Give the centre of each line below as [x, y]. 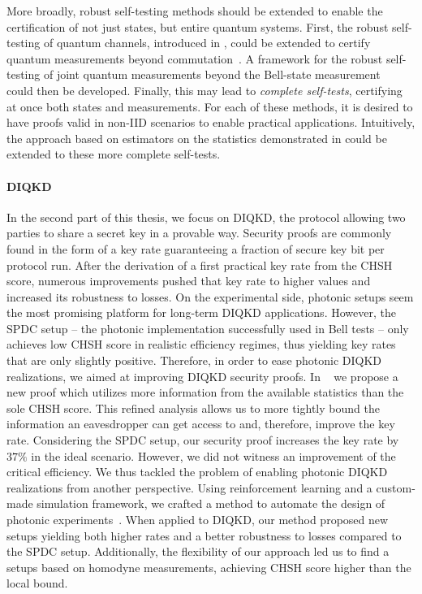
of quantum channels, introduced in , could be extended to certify [207, 43]
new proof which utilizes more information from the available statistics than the [205, 392]
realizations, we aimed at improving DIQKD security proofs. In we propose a [202, 376]
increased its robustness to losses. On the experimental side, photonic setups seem [210, 296]
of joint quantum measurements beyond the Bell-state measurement [212, 74]
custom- [396, 487]
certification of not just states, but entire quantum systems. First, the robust [198, 26]
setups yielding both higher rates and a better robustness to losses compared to [204, 535]
